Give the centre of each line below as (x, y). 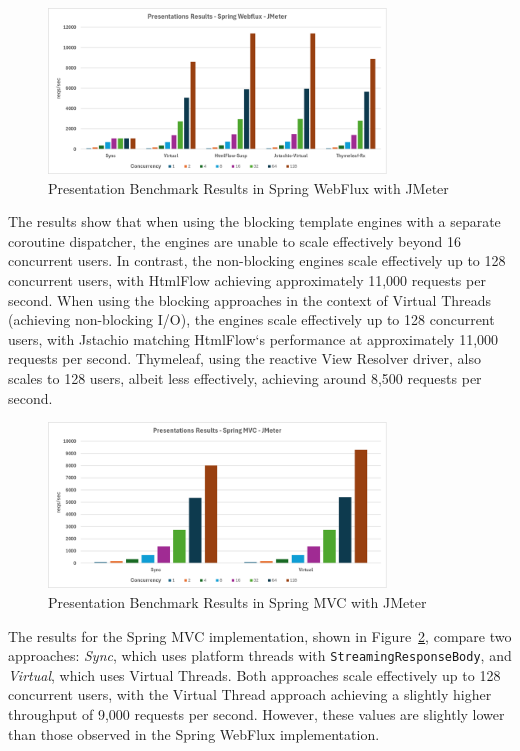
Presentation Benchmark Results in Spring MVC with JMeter (237, 601)
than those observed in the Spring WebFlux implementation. (194, 733)
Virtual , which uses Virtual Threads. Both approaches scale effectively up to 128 (254, 674)
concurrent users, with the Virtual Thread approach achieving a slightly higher (250, 694)
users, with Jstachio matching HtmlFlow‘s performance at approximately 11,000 (253, 338)
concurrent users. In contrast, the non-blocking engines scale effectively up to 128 (257, 260)
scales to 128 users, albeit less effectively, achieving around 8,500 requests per (245, 378)
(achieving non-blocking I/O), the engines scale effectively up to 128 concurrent (251, 319)
